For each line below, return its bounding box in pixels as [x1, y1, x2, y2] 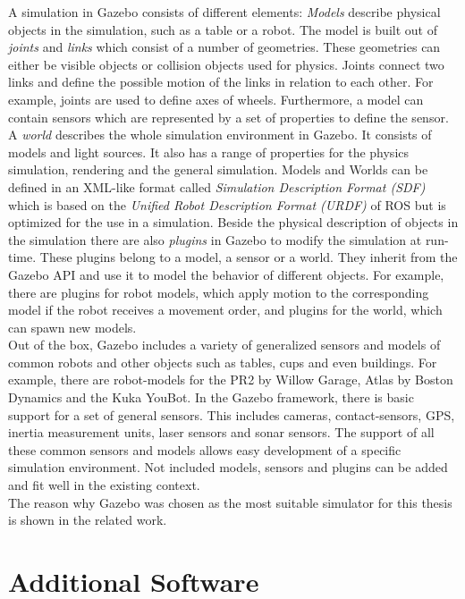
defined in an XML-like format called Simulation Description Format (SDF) [8, 177, 426, 196]
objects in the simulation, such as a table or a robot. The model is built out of [8, 20, 437, 38]
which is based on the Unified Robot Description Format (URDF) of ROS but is [8, 195, 446, 214]
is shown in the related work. [8, 510, 167, 529]
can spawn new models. [8, 317, 137, 336]
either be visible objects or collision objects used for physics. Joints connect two [8, 55, 444, 73]
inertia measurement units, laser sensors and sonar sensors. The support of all [8, 423, 435, 442]
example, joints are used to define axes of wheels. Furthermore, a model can [8, 89, 424, 108]
